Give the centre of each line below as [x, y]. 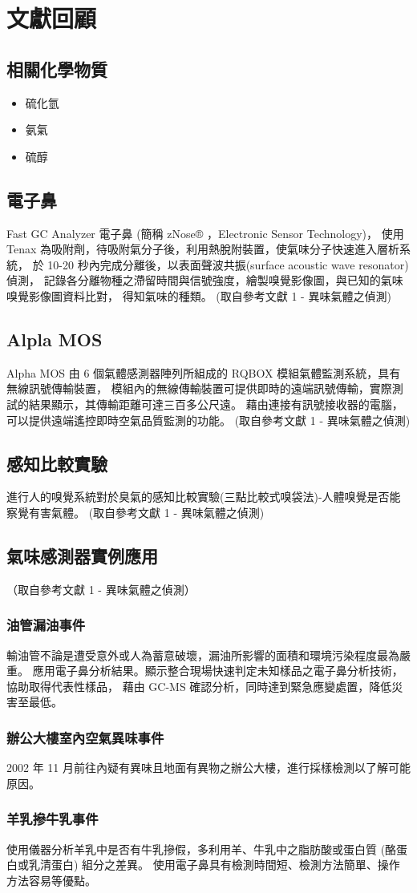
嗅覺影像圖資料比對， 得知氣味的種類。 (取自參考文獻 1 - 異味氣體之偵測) [199, 295]
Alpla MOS [55, 339]
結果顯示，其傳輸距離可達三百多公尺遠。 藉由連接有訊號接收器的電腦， [216, 404]
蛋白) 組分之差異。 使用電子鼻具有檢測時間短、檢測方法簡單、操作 [225, 865]
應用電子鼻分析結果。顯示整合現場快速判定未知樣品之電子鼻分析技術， [218, 671]
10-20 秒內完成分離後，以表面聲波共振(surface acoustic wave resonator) [228, 264]
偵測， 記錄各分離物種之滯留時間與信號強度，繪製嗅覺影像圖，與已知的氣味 [205, 280]
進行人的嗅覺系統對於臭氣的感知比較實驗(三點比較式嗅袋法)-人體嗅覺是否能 [204, 497]
